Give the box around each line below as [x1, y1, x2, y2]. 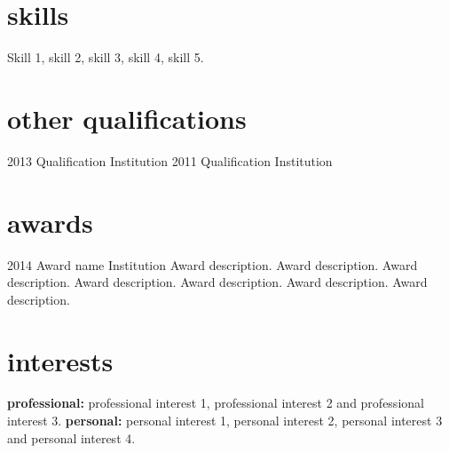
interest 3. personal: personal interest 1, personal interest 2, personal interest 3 [7, 411, 443, 430]
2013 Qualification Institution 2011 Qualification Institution [7, 151, 333, 170]
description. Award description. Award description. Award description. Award [7, 273, 428, 291]
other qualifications [7, 99, 247, 136]
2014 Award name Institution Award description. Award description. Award [7, 255, 418, 274]
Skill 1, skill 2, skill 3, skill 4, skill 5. [7, 48, 204, 67]
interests [7, 342, 114, 378]
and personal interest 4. [7, 428, 136, 447]
